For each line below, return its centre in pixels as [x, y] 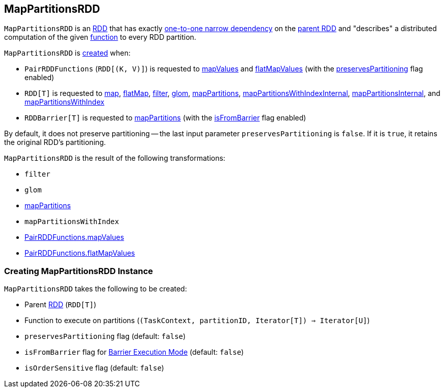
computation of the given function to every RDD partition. [100, 37]
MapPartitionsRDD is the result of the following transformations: [115, 158]
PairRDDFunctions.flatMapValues [80, 253]
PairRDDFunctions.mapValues [74, 237]
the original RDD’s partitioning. [55, 142]
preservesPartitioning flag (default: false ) [105, 336]
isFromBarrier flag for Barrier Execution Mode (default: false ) [134, 352]
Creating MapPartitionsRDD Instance [79, 271]
